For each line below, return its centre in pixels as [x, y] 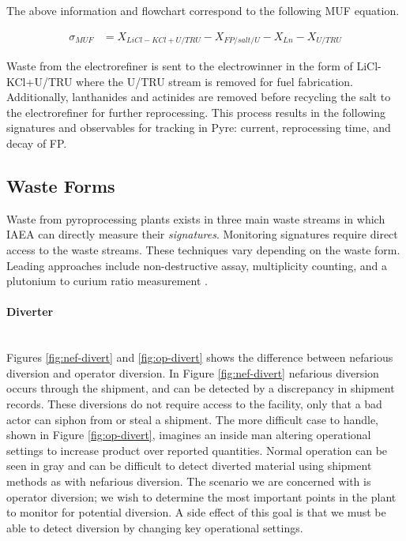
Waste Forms [61, 186]
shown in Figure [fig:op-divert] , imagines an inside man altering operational [189, 435]
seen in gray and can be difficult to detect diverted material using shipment [189, 466]
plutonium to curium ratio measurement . [107, 281]
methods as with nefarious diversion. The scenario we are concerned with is [189, 481]
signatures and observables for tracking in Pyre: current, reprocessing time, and [199, 128]
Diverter [30, 312]
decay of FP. [37, 143]
